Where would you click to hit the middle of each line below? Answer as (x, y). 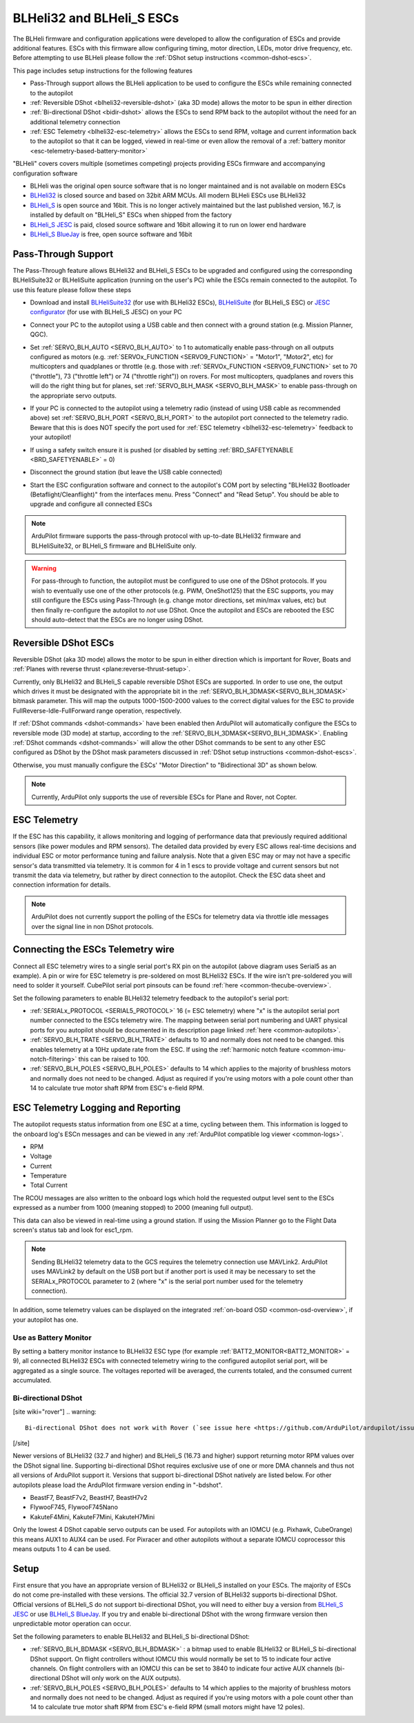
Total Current (49, 1185)
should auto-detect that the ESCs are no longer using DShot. (117, 619)
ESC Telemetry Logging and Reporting (97, 1108)
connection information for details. (62, 885)
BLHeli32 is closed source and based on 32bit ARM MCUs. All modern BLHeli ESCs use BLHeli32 (168, 195)
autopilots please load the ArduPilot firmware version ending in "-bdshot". (118, 1485)
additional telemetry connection (75, 122)
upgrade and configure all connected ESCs (91, 504)
